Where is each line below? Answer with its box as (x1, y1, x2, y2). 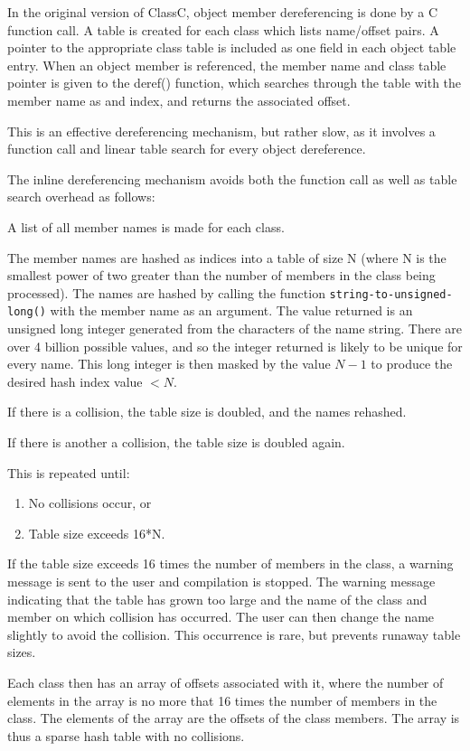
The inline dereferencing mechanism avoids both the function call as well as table (7, 169, 457, 188)
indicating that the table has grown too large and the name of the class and (7, 589, 428, 608)
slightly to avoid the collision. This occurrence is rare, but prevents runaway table (7, 624, 461, 643)
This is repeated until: (7, 463, 130, 482)
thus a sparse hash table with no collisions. (7, 726, 245, 745)
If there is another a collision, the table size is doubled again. (7, 433, 345, 451)
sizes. (7, 643, 36, 662)
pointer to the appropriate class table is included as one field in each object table (7, 38, 456, 57)
